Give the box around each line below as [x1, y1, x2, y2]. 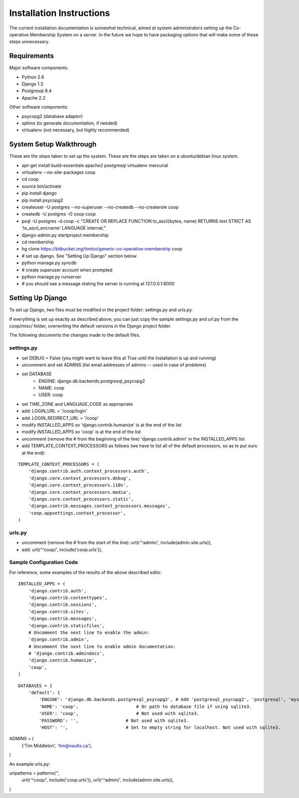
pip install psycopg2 [21, 197, 63, 203]
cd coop [21, 176, 39, 182]
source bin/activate [21, 183, 62, 189]
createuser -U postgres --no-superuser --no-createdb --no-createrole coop [21, 204, 179, 210]
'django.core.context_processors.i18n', [28, 482, 129, 488]
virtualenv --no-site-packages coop [21, 169, 96, 175]
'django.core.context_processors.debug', [28, 475, 132, 481]
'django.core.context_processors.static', [28, 496, 134, 502]
